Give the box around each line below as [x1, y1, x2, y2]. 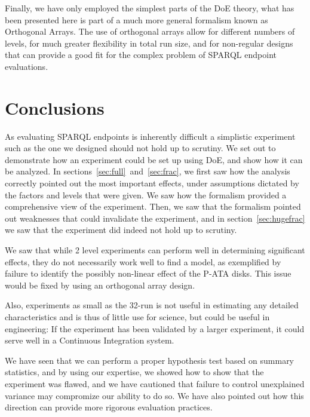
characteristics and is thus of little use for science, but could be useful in [5, 311, 270, 323]
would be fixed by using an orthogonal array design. [5, 278, 195, 291]
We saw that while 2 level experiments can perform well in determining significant [5, 244, 305, 256]
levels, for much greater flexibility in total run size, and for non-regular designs [5, 36, 293, 49]
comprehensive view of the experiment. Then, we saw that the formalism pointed [5, 200, 301, 213]
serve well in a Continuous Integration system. [5, 334, 174, 347]
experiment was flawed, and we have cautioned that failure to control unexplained [5, 377, 305, 390]
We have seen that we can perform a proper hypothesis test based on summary [5, 354, 294, 366]
